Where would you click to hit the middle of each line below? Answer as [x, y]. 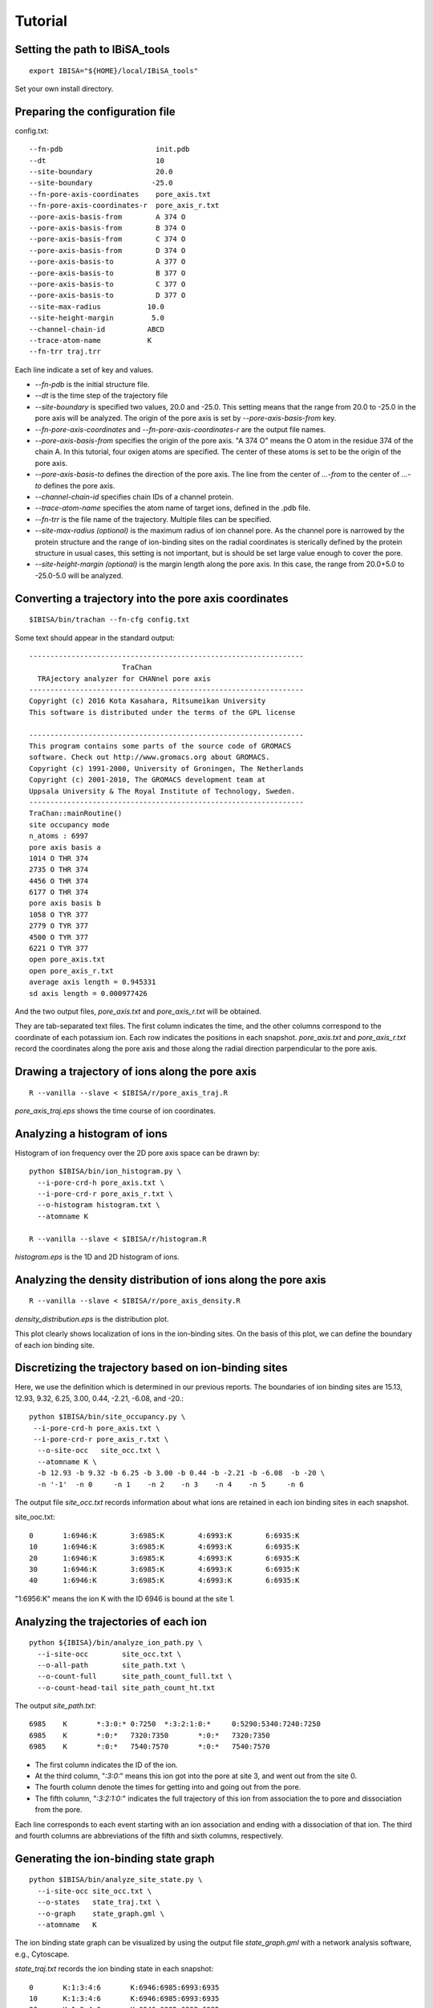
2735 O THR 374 [59, 870]
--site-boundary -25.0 [101, 183]
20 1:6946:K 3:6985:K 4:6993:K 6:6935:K [164, 1558]
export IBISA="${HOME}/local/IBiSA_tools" [114, 71]
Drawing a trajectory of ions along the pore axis [136, 1071]
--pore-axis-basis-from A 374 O [107, 216]
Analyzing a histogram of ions [91, 1134]
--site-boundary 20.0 [101, 172]
